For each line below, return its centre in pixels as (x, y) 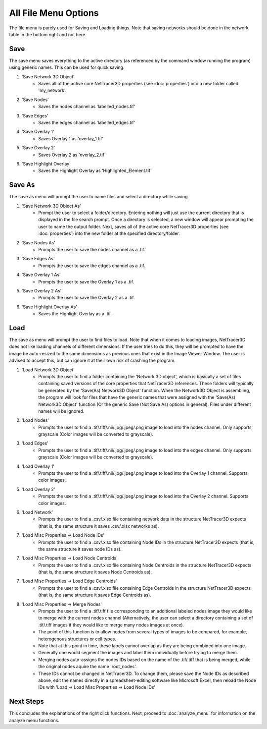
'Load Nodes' (35, 420)
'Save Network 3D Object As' (51, 206)
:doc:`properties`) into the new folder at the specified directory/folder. (109, 233)
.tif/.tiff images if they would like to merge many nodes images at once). (111, 625)
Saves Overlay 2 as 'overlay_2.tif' (72, 155)
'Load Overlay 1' (38, 466)
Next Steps (26, 701)
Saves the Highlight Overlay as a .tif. (75, 314)
